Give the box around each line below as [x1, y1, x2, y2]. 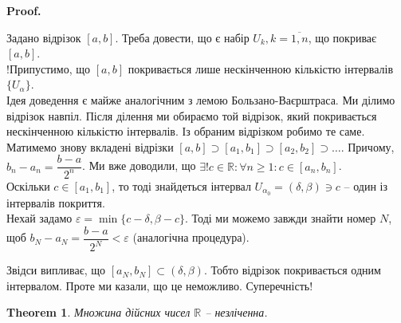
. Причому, [340, 138, 395, 155]
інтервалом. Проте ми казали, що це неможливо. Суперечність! [6, 277, 313, 293]
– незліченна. [205, 304, 268, 321]
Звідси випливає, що [6, 262, 106, 278]
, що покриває [308, 29, 377, 45]
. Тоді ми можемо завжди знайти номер [184, 210, 376, 226]
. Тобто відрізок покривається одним [203, 262, 381, 278]
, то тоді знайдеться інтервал [112, 177, 251, 194]
